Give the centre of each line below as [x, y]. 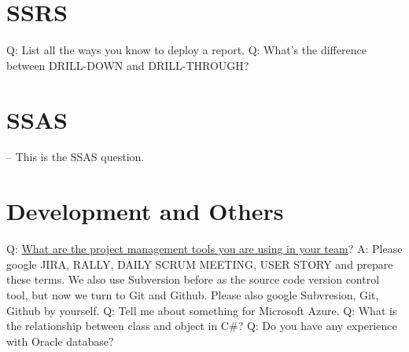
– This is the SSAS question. [76, 157]
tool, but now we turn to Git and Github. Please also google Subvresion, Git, [193, 294]
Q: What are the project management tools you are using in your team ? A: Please [204, 249]
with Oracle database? [60, 341]
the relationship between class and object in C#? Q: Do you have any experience [202, 326]
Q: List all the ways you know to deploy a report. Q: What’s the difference [186, 50]
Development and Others [145, 211]
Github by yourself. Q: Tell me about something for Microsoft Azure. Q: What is [202, 310]
